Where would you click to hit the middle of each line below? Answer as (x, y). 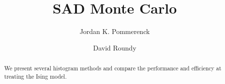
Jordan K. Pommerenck (115, 31)
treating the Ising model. (35, 76)
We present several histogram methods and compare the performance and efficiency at (113, 68)
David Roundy (115, 47)
